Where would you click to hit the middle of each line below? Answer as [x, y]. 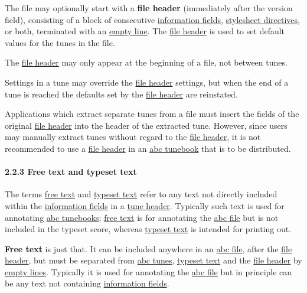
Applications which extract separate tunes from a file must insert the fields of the [152, 114]
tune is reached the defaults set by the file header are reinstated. [121, 94]
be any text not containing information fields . [87, 283]
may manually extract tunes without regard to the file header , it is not [133, 137]
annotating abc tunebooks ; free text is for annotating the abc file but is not [142, 217]
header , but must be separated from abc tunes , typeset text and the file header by [153, 260]
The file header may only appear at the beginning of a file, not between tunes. [146, 62]
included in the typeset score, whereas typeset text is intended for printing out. [148, 229]
